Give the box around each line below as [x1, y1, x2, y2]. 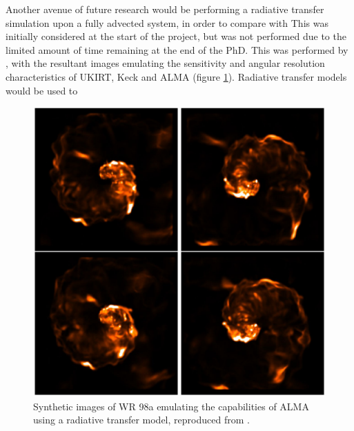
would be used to [6, 83, 78, 97]
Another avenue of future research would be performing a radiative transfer [6, 2, 324, 16]
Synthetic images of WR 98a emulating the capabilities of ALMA [33, 399, 309, 413]
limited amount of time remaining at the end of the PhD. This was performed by [6, 42, 348, 57]
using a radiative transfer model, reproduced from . [33, 412, 250, 427]
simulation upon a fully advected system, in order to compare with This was [6, 15, 328, 30]
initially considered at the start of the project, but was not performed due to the [6, 29, 346, 43]
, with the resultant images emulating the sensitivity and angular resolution [6, 56, 325, 70]
